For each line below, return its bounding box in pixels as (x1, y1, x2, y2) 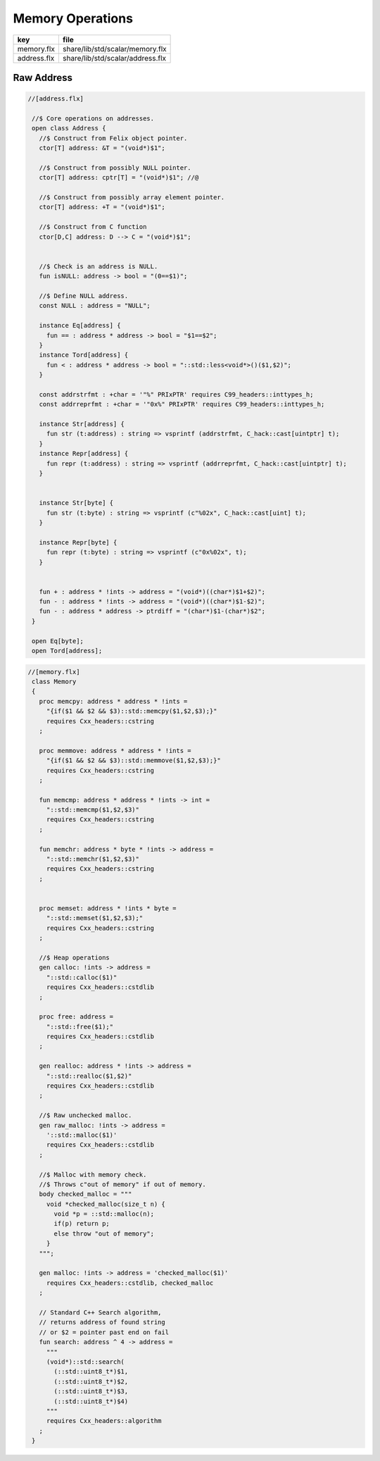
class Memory (32, 678, 77, 685)
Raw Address (13, 71, 73, 84)
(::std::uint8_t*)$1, (53, 1367, 129, 1376)
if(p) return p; (53, 1219, 110, 1228)
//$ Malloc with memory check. (39, 1170, 147, 1179)
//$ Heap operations (39, 953, 110, 962)
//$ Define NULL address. (39, 292, 129, 299)
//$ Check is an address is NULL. (39, 262, 158, 271)
